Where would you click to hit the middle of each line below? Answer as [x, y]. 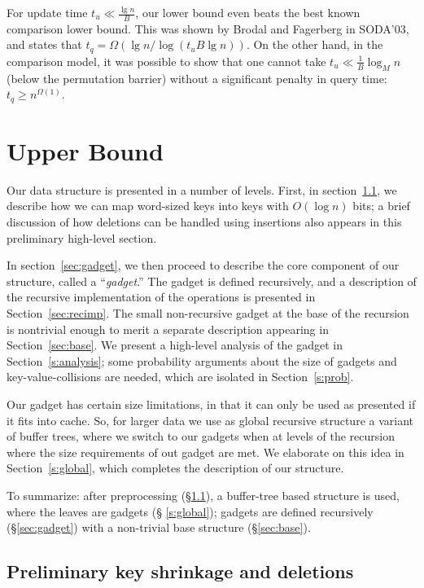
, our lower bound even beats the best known [248, 12]
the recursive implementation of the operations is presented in [161, 297]
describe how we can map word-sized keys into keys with [148, 206]
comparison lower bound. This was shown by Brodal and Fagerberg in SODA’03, [208, 28]
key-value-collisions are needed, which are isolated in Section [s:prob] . [180, 377]
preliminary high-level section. [82, 237]
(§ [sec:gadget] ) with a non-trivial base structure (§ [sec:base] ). [159, 527]
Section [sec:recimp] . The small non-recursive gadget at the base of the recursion [208, 313]
